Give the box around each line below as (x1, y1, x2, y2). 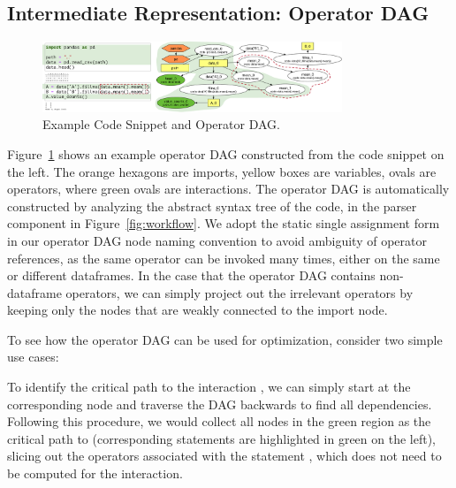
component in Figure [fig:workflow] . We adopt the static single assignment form (7, 214, 440, 233)
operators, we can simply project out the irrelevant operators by (65, 283, 414, 301)
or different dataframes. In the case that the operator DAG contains (7, 266, 376, 285)
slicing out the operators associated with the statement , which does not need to (7, 446, 442, 465)
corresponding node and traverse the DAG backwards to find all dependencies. (7, 394, 432, 413)
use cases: (7, 347, 59, 366)
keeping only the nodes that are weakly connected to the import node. (7, 301, 388, 319)
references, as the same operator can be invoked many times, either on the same (7, 248, 440, 267)
